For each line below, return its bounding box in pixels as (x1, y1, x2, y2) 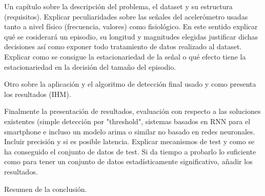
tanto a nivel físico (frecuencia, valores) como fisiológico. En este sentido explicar (4, 21, 258, 32)
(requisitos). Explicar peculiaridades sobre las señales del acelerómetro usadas (4, 11, 248, 22)
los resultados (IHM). (4, 88, 71, 99)
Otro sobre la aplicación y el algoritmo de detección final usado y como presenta (4, 79, 256, 89)
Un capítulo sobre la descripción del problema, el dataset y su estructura (4, 1, 233, 11)
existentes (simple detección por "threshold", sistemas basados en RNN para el (4, 115, 251, 126)
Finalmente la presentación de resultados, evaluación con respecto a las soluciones (4, 106, 261, 116)
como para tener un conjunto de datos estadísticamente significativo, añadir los (4, 156, 253, 167)
